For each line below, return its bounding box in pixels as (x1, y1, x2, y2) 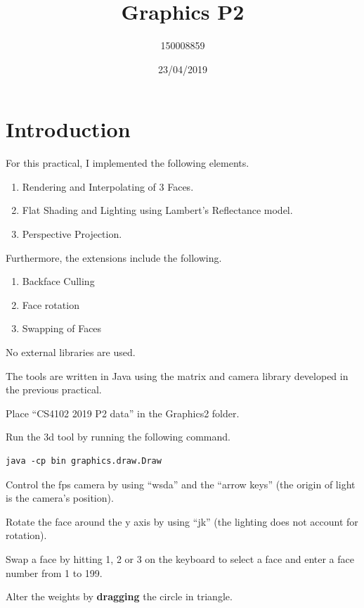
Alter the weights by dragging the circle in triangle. (6, 589, 233, 604)
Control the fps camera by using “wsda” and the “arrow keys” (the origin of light (6, 476, 356, 491)
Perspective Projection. (22, 227, 122, 241)
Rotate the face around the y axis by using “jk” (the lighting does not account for (6, 514, 358, 528)
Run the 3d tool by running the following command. (6, 429, 230, 444)
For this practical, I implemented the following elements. (6, 156, 249, 170)
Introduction (6, 115, 131, 144)
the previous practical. (6, 382, 102, 397)
